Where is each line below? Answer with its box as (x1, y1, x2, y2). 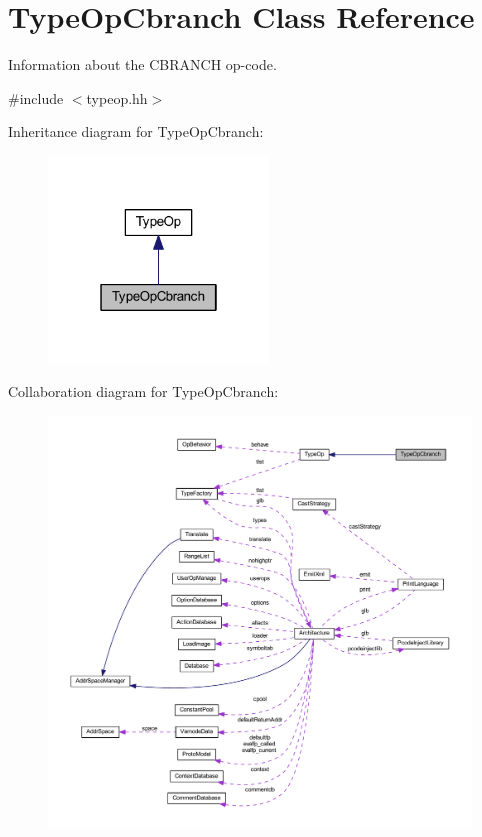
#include (8, 87, 64, 108)
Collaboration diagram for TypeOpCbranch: (8, 381, 279, 402)
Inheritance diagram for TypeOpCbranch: (8, 121, 264, 142)
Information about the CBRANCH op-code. (8, 54, 277, 75)
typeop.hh (86, 87, 148, 108)
